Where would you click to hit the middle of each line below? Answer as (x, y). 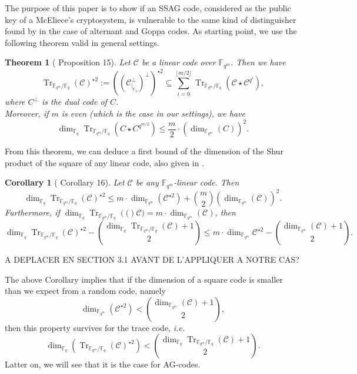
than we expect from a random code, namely (85, 291)
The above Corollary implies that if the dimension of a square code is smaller (144, 279)
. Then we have (258, 62)
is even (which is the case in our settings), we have (154, 113)
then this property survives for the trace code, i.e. (95, 327)
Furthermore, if (32, 212)
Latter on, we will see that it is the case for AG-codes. (103, 364)
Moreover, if (27, 113)
